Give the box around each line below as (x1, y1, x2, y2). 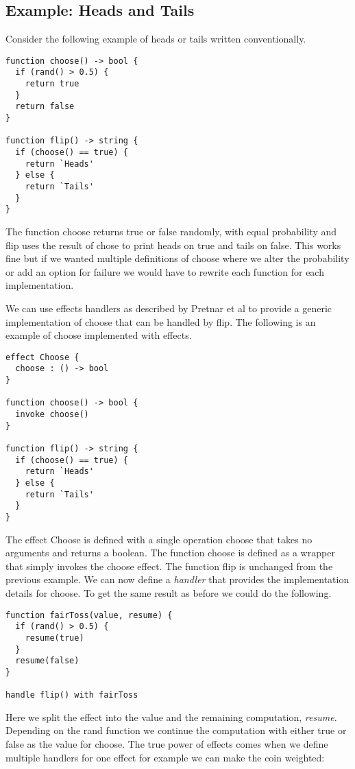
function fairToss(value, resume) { (5, 610, 173, 620)
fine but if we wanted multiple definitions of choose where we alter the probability (5, 251, 350, 265)
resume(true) (25, 632, 84, 643)
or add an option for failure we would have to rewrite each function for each (5, 264, 324, 279)
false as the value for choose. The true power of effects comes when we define (5, 736, 328, 750)
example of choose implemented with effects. (5, 328, 192, 342)
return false (15, 102, 75, 112)
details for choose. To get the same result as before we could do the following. (5, 585, 332, 600)
